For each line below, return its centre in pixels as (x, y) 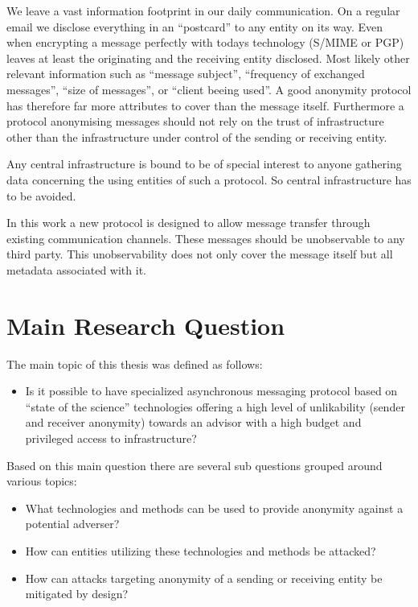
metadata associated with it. (76, 269)
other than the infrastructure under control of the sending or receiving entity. (197, 136)
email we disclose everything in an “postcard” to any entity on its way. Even (195, 26)
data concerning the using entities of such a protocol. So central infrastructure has (209, 179)
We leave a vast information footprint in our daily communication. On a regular (203, 10)
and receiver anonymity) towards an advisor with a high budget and (193, 422)
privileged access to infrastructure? (111, 438)
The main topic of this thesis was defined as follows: (135, 363)
